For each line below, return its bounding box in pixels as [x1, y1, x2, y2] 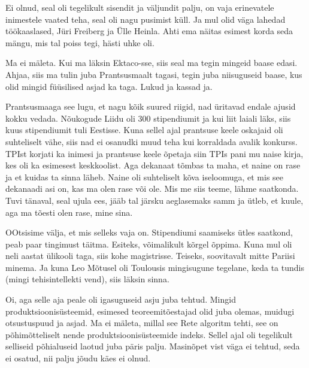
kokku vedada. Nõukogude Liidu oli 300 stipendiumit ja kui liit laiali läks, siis [5, 111, 291, 124]
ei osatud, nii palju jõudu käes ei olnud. [5, 352, 151, 364]
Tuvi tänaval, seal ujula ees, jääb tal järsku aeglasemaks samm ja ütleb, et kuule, [5, 194, 304, 206]
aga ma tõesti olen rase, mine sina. [5, 206, 133, 218]
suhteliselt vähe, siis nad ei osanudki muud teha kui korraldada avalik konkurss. [5, 135, 298, 147]
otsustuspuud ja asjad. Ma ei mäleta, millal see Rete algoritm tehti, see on [5, 316, 278, 329]
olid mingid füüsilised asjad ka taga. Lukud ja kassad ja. [5, 80, 213, 92]
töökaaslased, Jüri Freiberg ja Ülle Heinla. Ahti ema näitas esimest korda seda [5, 25, 293, 37]
